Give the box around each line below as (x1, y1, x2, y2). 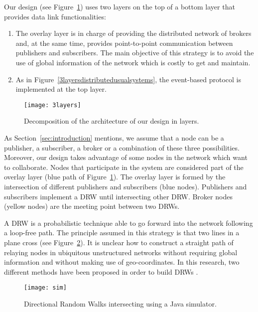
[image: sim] (24, 284, 67, 292)
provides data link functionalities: (4, 11, 106, 21)
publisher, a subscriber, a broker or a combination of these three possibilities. (4, 142, 240, 153)
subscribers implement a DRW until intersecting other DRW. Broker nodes (4, 191, 233, 201)
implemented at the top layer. (15, 84, 107, 94)
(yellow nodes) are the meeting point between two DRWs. (4, 201, 180, 211)
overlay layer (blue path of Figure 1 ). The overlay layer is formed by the (4, 171, 226, 182)
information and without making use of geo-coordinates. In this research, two (4, 257, 240, 267)
